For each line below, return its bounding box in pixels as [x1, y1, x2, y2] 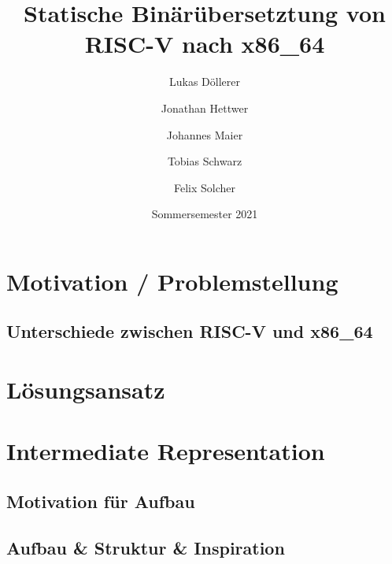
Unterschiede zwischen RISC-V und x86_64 [6, 319, 373, 343]
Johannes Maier [166, 126, 243, 143]
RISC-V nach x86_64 [84, 28, 325, 60]
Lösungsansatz [6, 373, 165, 406]
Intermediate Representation [6, 435, 325, 467]
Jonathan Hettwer [161, 99, 249, 116]
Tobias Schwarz [167, 153, 242, 169]
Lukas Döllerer [169, 73, 240, 90]
